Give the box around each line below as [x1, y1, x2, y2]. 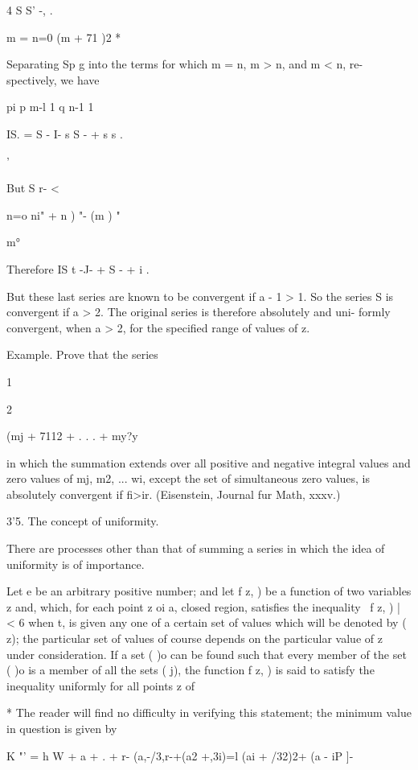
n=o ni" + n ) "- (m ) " [6, 206, 121, 223]
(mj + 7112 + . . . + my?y [6, 427, 138, 444]
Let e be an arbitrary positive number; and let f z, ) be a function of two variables [6, 583, 412, 599]
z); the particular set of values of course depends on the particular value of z [6, 630, 383, 647]
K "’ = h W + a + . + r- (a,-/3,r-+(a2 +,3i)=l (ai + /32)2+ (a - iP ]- [6, 747, 354, 764]
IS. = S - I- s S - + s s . [6, 125, 123, 142]
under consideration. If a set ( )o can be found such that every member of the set [6, 645, 407, 662]
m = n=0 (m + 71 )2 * [6, 28, 121, 45]
